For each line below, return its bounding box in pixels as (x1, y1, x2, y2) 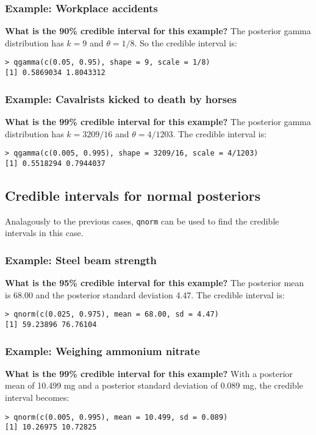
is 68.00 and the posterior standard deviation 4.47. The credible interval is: (5, 288, 285, 301)
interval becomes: (5, 391, 70, 404)
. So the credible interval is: (134, 36, 237, 49)
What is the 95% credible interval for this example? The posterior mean (5, 276, 304, 289)
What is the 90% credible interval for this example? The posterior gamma (5, 24, 311, 37)
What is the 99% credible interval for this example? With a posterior (5, 367, 293, 379)
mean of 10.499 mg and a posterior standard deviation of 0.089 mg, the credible (5, 379, 303, 392)
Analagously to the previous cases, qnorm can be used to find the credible (5, 214, 279, 227)
